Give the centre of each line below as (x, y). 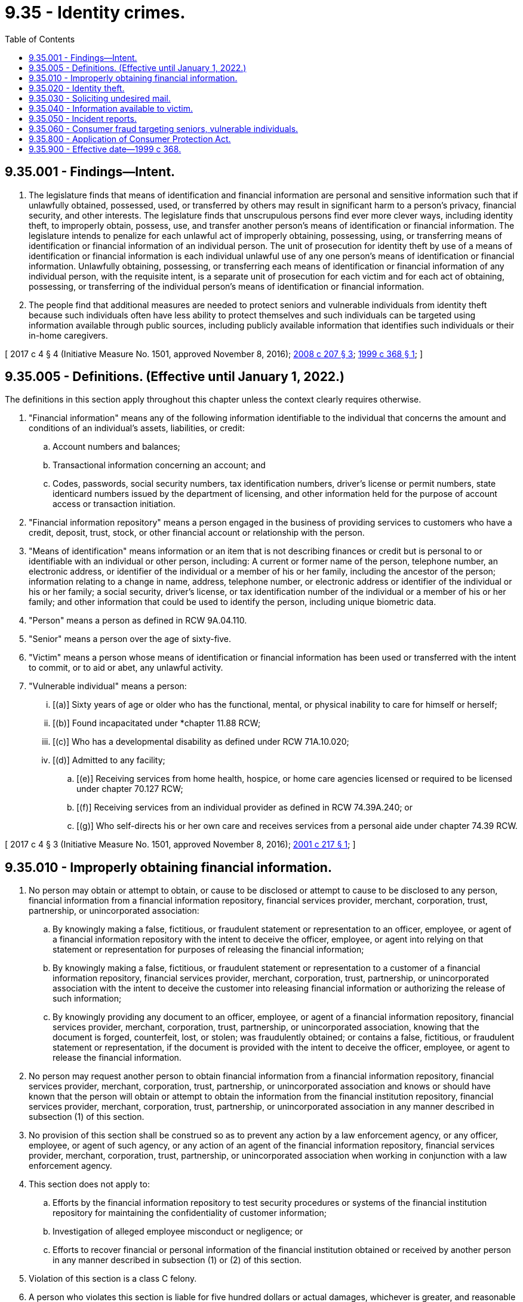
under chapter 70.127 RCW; (130, 789)
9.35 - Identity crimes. (95, 13)
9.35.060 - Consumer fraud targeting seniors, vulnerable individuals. (164, 128)
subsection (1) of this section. (87, 1117)
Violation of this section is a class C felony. (113, 1279)
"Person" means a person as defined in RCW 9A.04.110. (138, 621)
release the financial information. (117, 1058)
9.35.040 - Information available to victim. (111, 108)
